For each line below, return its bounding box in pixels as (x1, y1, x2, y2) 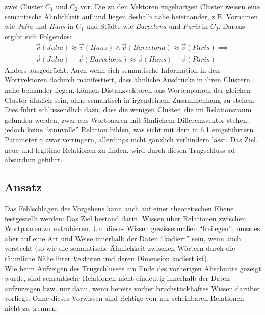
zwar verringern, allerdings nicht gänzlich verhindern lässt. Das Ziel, (45, 134, 258, 145)
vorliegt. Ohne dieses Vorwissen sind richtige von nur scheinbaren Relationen (5, 293, 244, 303)
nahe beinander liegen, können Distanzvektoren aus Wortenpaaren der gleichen (5, 84, 251, 95)
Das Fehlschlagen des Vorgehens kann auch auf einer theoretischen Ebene (5, 203, 234, 214)
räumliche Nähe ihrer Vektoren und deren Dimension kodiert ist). (5, 252, 209, 263)
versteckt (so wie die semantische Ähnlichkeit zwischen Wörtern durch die (5, 243, 235, 253)
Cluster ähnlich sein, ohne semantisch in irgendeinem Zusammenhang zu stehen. (5, 94, 255, 105)
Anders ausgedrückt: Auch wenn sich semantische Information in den (5, 64, 220, 75)
